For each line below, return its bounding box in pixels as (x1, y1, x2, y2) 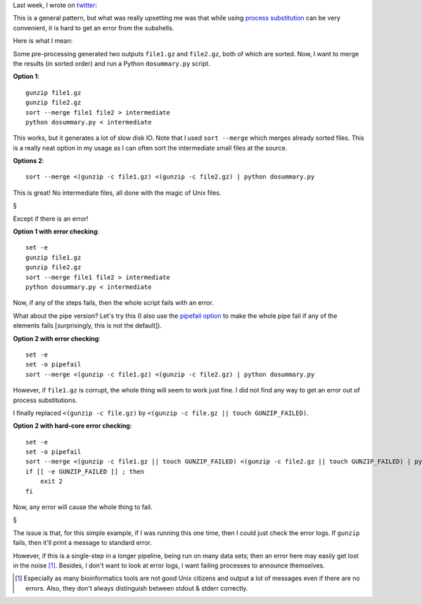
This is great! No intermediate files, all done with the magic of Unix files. (13, 188, 222, 197)
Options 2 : (13, 157, 44, 165)
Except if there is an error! (13, 214, 89, 223)
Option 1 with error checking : (13, 227, 100, 236)
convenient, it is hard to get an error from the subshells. (13, 23, 174, 32)
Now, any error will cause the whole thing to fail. (13, 503, 153, 511)
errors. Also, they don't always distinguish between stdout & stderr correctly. (25, 584, 248, 592)
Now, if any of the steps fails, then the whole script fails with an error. (13, 299, 214, 307)
